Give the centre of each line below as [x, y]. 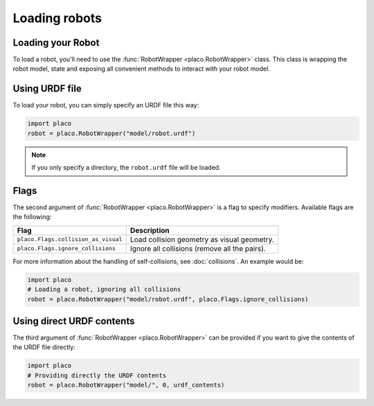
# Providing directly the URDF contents [97, 375]
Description [150, 230]
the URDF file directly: [44, 347]
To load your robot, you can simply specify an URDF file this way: [106, 105]
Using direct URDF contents [74, 321]
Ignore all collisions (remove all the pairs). [198, 248]
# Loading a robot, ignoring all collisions [104, 290]
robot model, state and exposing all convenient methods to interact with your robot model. [141, 69]
